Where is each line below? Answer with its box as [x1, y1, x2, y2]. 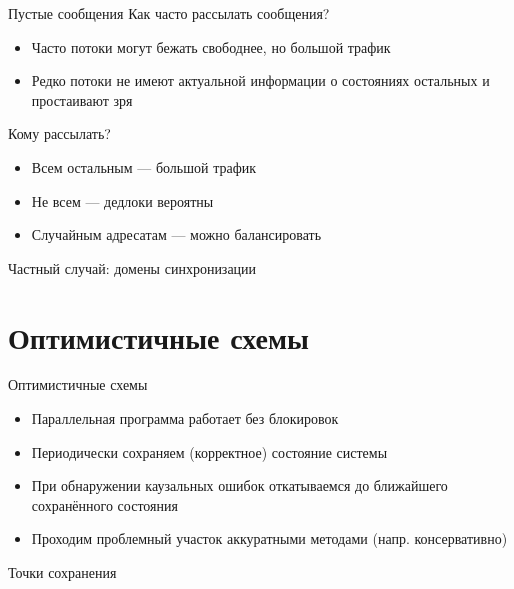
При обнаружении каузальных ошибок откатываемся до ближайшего [31, 475, 448, 496]
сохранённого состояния [31, 494, 178, 515]
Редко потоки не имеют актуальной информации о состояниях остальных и [31, 70, 490, 91]
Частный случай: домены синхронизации [8, 257, 257, 278]
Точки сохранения [8, 562, 117, 583]
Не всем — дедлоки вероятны [31, 190, 214, 211]
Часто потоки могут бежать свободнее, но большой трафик [31, 36, 391, 57]
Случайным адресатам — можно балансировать [31, 224, 322, 245]
